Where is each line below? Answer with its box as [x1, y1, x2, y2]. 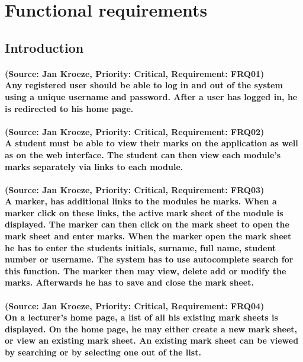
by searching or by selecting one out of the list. [5, 346, 201, 358]
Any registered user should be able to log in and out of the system [5, 79, 283, 91]
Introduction [5, 38, 84, 56]
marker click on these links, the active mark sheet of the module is [5, 206, 283, 219]
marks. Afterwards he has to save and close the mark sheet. [5, 276, 254, 289]
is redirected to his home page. [5, 102, 134, 114]
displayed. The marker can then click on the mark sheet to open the [5, 218, 289, 230]
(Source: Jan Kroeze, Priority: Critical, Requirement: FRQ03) [5, 183, 265, 196]
